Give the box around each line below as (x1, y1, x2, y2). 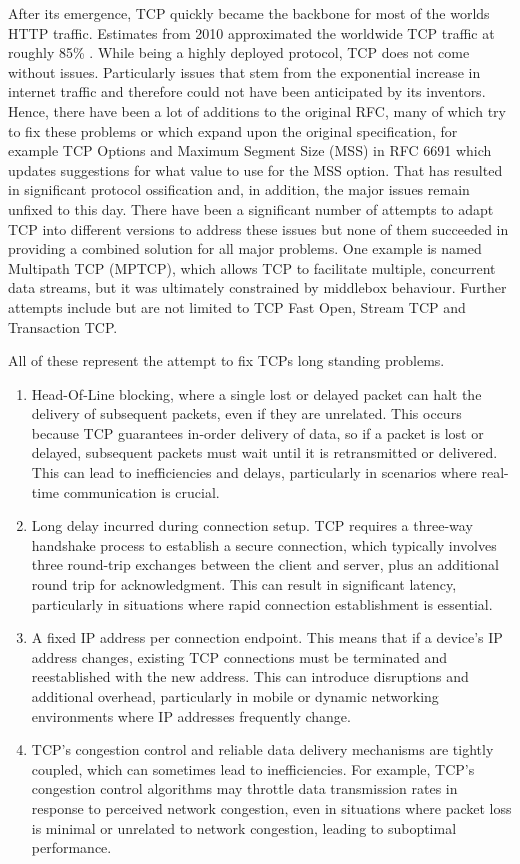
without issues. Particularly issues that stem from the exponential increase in (8, 61, 481, 82)
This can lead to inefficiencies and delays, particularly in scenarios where (31, 462, 477, 483)
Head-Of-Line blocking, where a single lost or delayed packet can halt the (31, 383, 482, 404)
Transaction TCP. (8, 316, 118, 337)
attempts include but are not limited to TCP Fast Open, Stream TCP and (8, 296, 466, 317)
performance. (31, 837, 112, 858)
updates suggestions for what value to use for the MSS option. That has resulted (8, 159, 503, 180)
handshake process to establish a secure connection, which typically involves (31, 534, 497, 555)
